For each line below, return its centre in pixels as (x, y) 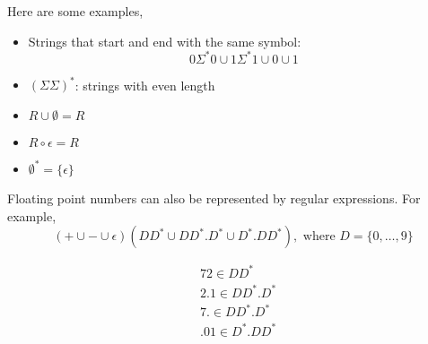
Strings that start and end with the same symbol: (165, 41)
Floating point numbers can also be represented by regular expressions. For (214, 198)
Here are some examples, (75, 11)
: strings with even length (145, 85)
